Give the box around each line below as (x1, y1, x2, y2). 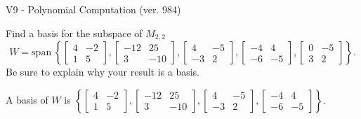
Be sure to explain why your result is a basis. (6, 64, 200, 79)
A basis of (6, 92, 48, 106)
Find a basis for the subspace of (6, 25, 143, 40)
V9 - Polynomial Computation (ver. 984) (6, 2, 181, 16)
